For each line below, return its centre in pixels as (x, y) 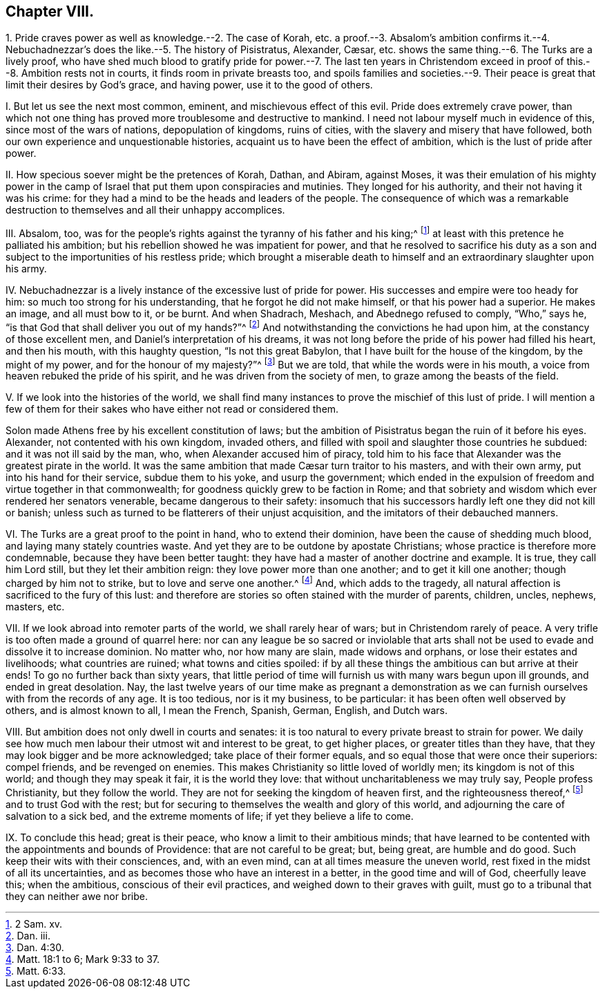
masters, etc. (35, 607)
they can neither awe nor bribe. (77, 896)
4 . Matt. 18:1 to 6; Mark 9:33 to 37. (83, 959)
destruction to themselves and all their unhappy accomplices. (145, 210)
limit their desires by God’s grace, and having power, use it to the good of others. (189, 85)
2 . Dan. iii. (28, 935)
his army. (26, 269)
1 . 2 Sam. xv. (34, 923)
